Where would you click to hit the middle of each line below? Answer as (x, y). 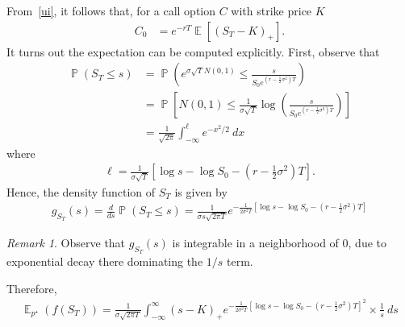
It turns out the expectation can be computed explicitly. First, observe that (193, 51)
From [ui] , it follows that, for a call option (111, 10)
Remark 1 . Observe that (66, 242)
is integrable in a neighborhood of (255, 242)
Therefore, (32, 288)
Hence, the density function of (81, 191)
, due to (367, 242)
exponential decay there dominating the (105, 261)
